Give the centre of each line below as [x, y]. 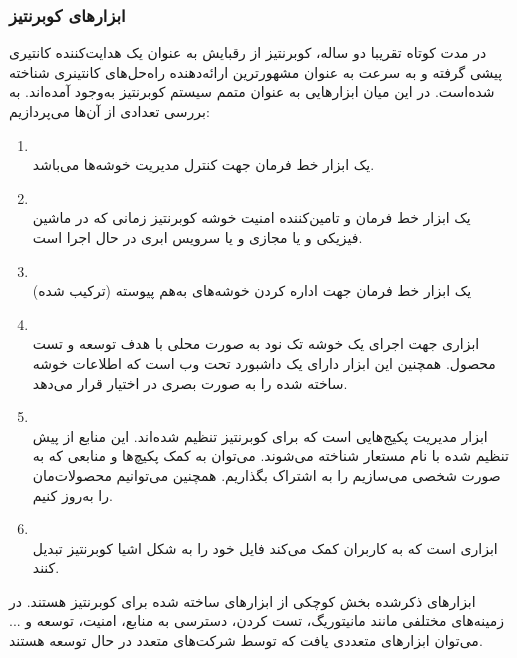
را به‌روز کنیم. [72, 494]
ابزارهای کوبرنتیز [67, 14]
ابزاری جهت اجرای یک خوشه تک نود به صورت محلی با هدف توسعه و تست [256, 343]
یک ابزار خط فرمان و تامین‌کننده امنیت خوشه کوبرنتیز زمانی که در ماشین [251, 217]
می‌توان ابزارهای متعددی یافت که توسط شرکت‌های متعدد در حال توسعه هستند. [246, 640]
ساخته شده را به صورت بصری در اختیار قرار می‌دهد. [190, 382]
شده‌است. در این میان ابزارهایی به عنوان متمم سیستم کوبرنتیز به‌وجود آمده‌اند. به [252, 91]
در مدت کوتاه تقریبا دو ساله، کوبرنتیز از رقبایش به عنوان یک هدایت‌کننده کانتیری [248, 52]
